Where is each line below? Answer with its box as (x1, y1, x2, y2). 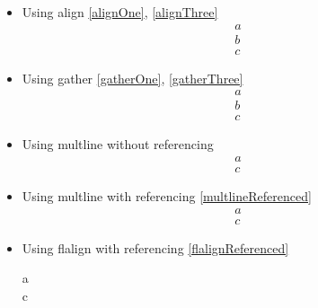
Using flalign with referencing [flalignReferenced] (22, 238, 289, 257)
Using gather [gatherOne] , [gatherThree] (22, 68, 243, 87)
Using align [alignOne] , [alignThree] (22, 3, 218, 21)
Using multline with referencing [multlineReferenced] (22, 187, 312, 206)
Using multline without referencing (22, 135, 214, 154)
